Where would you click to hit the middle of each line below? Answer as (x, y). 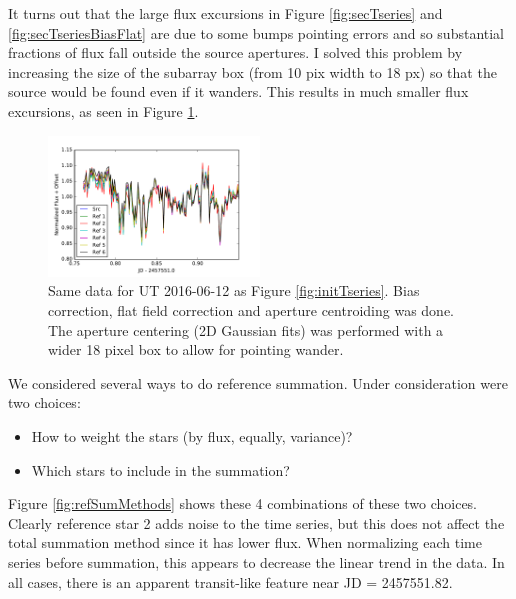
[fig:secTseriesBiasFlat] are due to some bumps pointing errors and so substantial (256, 32)
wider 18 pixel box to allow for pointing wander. (196, 349)
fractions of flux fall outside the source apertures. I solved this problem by (235, 52)
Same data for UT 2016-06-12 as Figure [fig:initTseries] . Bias (234, 290)
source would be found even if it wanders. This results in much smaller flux (238, 91)
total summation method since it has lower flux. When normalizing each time (245, 542)
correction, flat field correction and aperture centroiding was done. (251, 310)
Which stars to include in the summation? (160, 469)
